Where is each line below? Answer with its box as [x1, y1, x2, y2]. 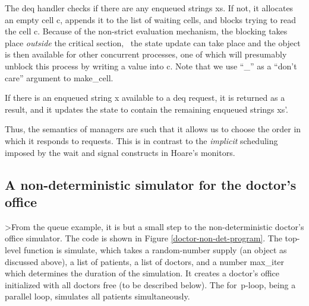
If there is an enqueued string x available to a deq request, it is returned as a [5, 91, 285, 104]
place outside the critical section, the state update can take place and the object [5, 36, 301, 49]
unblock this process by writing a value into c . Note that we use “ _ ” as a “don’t [5, 59, 297, 72]
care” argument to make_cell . [5, 71, 113, 84]
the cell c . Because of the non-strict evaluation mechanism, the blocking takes [5, 25, 288, 37]
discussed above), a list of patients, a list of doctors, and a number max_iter [5, 255, 285, 267]
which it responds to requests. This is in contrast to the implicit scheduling [5, 134, 278, 146]
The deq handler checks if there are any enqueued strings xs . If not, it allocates [5, 2, 294, 14]
